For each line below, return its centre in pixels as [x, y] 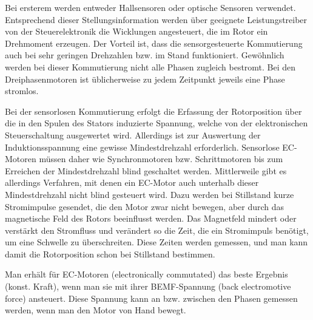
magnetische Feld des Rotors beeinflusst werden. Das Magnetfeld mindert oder [151, 218]
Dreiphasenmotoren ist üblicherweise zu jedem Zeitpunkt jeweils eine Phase [145, 79]
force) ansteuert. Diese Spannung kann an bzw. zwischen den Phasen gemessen [151, 298]
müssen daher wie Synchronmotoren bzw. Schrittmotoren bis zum [161, 159]
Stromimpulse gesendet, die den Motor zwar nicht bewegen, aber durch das [145, 206]
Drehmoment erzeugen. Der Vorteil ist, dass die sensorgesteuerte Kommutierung [154, 43]
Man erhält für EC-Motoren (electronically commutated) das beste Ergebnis [146, 274]
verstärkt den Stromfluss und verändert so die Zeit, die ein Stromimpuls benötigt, [157, 230]
